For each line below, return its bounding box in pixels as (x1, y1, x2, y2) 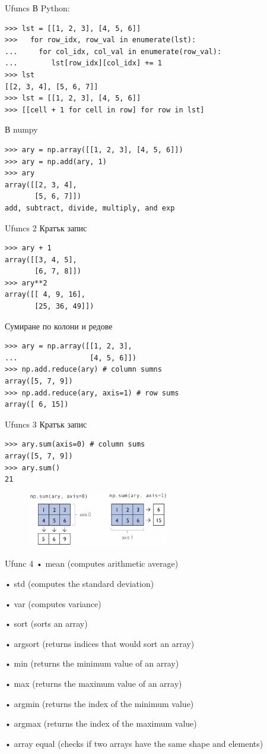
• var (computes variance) (5, 597, 101, 610)
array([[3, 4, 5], (5, 255, 77, 264)
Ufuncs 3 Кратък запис (5, 417, 87, 430)
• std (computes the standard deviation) (5, 577, 154, 589)
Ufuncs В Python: (5, 2, 70, 14)
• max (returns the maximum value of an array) (5, 677, 182, 689)
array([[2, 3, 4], (5, 180, 77, 189)
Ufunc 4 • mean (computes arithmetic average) (5, 557, 179, 570)
